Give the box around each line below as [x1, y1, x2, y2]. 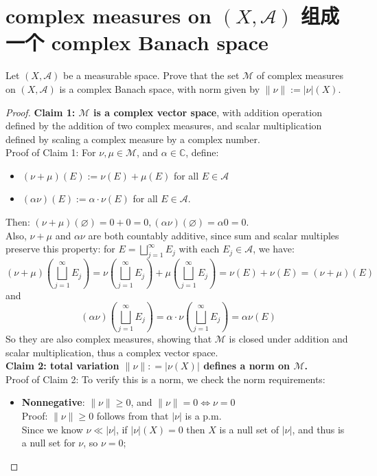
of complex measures [256, 68, 343, 83]
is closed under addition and [229, 332, 348, 346]
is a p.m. [185, 409, 222, 423]
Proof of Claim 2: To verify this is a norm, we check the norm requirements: [5, 371, 325, 386]
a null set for [21, 435, 76, 450]
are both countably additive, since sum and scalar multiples [88, 228, 339, 242]
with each [179, 241, 220, 256]
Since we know [21, 422, 83, 436]
